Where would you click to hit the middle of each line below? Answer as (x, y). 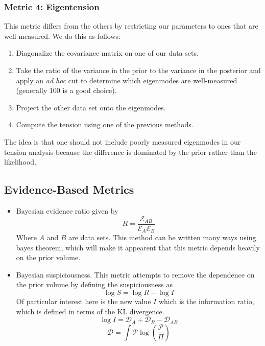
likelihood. (20, 162)
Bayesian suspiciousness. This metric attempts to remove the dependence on (135, 274)
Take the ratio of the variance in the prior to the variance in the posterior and (138, 70)
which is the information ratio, (206, 301)
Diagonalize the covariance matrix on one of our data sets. (107, 53)
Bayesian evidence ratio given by (67, 210)
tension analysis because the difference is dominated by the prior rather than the (130, 152)
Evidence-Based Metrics (69, 189)
